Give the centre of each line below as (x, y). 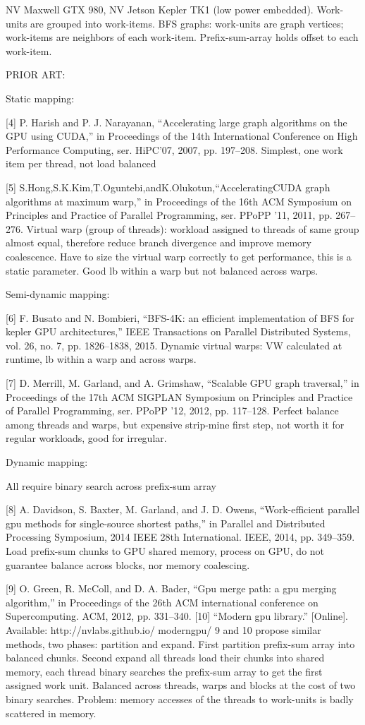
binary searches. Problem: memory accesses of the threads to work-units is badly (180, 699)
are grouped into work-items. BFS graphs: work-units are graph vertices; (187, 23)
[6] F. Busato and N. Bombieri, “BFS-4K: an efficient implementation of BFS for (180, 317)
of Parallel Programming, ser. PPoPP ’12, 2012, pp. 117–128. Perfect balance (172, 411)
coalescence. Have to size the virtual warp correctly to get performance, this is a (179, 256)
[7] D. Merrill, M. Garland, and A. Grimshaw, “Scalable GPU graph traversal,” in (182, 383)
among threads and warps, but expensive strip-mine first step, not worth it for (175, 424)
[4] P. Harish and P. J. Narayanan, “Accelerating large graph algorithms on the (177, 122)
